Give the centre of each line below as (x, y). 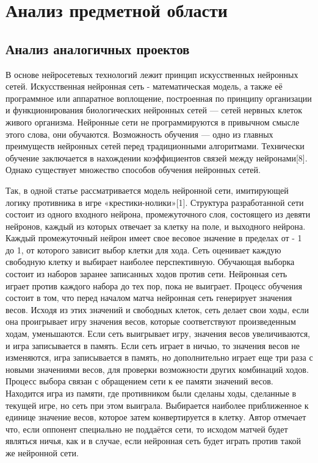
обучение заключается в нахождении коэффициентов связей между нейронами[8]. (157, 157)
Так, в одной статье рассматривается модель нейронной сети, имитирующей (147, 190)
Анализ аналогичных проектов (98, 48)
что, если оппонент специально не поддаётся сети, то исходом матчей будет (147, 429)
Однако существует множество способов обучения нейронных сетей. (133, 170)
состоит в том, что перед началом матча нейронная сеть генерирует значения (149, 298)
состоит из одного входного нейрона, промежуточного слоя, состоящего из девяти (158, 214)
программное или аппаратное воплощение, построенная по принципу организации (159, 98)
